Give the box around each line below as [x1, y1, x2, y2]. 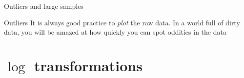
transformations [34, 55, 142, 75]
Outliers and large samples [4, 1, 83, 11]
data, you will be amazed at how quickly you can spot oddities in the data [4, 27, 226, 37]
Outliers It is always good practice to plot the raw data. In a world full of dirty [4, 17, 240, 27]
